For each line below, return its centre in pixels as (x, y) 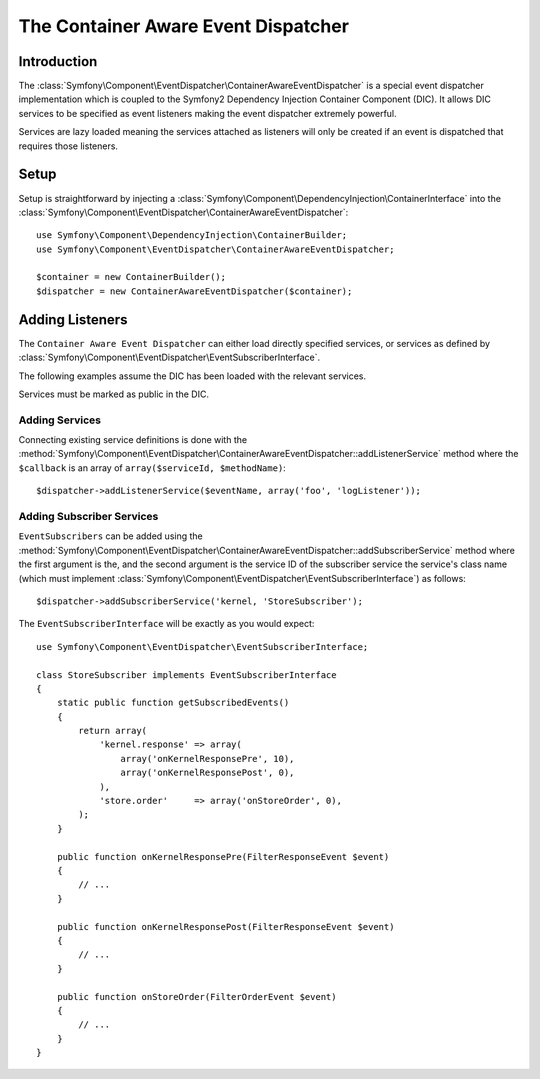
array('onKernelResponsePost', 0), (207, 773)
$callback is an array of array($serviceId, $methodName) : (152, 467)
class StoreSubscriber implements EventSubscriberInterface (186, 674)
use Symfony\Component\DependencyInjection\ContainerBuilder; (192, 235)
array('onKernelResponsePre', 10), (207, 758)
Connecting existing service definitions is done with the (133, 440)
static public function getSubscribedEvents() (173, 703)
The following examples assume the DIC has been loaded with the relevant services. (192, 376)
